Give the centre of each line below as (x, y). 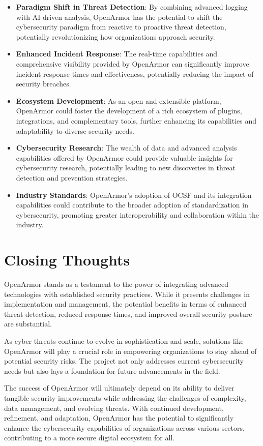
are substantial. (28, 324)
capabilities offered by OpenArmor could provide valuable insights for (124, 157)
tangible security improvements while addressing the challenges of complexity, (125, 397)
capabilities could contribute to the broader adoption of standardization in (132, 205)
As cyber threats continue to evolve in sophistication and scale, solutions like (124, 340)
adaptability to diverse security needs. (75, 130)
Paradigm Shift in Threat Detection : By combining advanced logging (132, 7)
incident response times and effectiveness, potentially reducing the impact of (135, 73)
